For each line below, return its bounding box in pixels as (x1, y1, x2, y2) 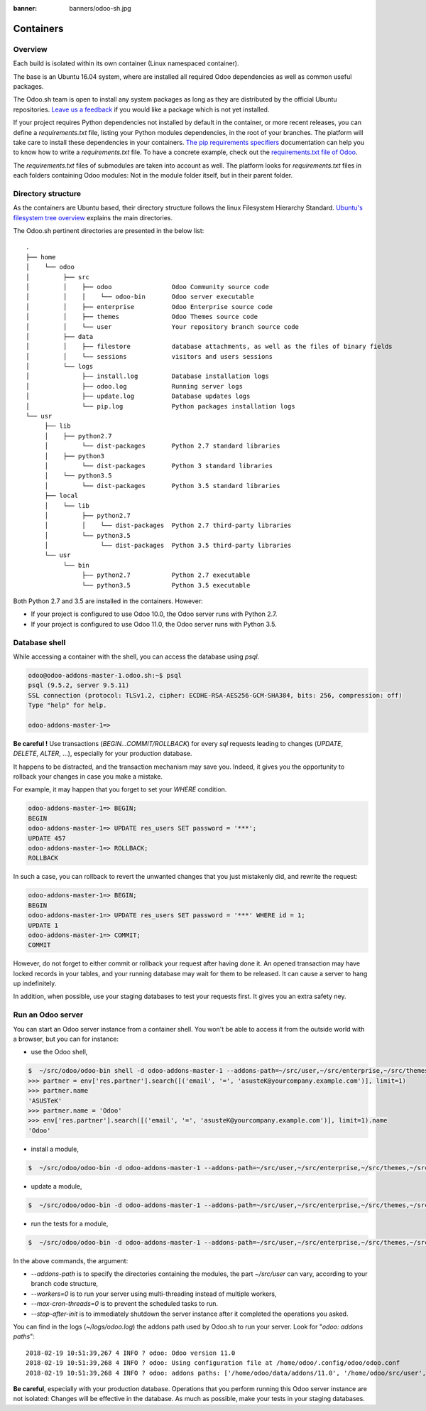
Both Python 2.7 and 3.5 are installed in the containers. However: (13, 597, 204, 605)
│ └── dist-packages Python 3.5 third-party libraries (44, 541, 292, 550)
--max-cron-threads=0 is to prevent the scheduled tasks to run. (31, 1299, 219, 1308)
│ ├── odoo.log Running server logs (26, 382, 243, 390)
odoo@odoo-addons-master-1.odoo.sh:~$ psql (28, 671, 182, 679)
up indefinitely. (13, 979, 57, 988)
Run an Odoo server (13, 1010, 84, 1020)
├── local (44, 492, 79, 500)
